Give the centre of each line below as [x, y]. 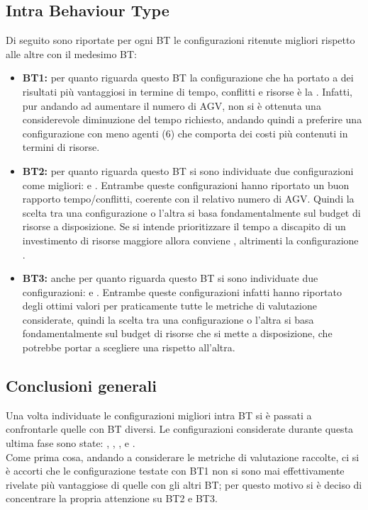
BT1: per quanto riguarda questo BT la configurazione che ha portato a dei [188, 78]
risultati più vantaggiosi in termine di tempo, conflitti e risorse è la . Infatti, [188, 91]
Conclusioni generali [81, 386]
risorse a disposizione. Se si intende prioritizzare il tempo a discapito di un [184, 226]
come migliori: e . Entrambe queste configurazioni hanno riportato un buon [186, 185]
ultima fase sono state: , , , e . [71, 443]
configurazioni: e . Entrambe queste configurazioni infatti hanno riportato [182, 291]
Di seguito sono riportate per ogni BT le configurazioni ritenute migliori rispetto [180, 40]
